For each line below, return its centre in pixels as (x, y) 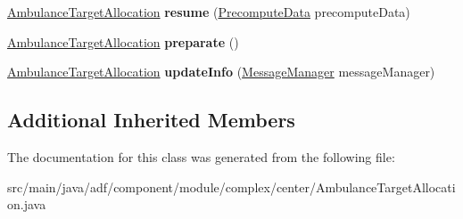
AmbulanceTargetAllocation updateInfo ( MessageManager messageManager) (221, 72)
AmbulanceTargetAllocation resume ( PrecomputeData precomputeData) (209, 12)
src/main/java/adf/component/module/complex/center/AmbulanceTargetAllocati (231, 187)
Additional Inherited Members (151, 120)
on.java (27, 204)
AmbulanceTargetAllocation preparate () (123, 41)
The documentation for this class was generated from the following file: (201, 156)
